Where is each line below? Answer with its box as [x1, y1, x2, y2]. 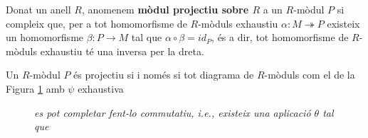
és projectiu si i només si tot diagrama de [73, 67, 254, 82]
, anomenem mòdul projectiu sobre [81, 2, 249, 16]
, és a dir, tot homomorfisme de [211, 30, 349, 45]
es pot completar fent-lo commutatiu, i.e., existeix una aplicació [34, 105, 311, 120]
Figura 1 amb [6, 81, 65, 96]
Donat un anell [6, 2, 71, 16]
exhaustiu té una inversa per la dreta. [40, 43, 204, 58]
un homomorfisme [6, 30, 84, 45]
